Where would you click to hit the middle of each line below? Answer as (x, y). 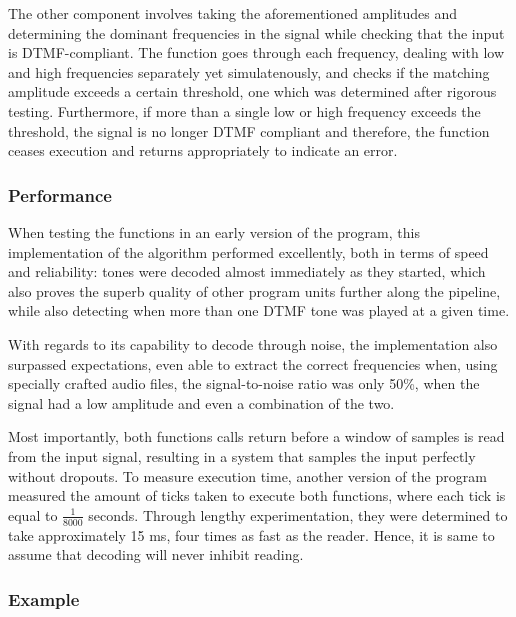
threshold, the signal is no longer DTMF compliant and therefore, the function (249, 130)
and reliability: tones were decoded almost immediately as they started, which (247, 271)
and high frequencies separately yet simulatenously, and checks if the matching (249, 71)
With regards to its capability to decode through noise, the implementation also (253, 343)
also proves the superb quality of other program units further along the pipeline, (254, 290)
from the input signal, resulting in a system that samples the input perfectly (242, 455)
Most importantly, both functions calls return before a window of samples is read (256, 436)
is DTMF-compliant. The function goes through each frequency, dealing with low (256, 52)
